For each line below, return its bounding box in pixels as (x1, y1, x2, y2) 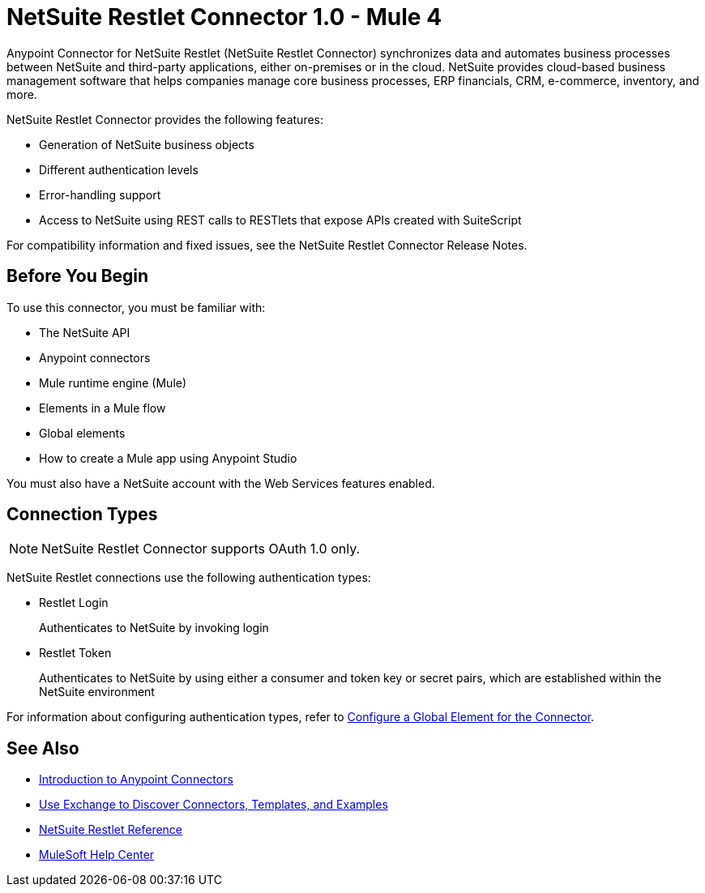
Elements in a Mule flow (39, 400, 166, 415)
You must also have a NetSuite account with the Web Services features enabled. (6, 476, 435, 490)
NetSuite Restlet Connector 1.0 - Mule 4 (6, 3, 442, 31)
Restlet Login (39, 596, 109, 610)
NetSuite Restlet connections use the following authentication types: (6, 570, 371, 585)
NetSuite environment (39, 685, 155, 699)
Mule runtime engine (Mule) (39, 375, 187, 390)
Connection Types (6, 504, 158, 525)
